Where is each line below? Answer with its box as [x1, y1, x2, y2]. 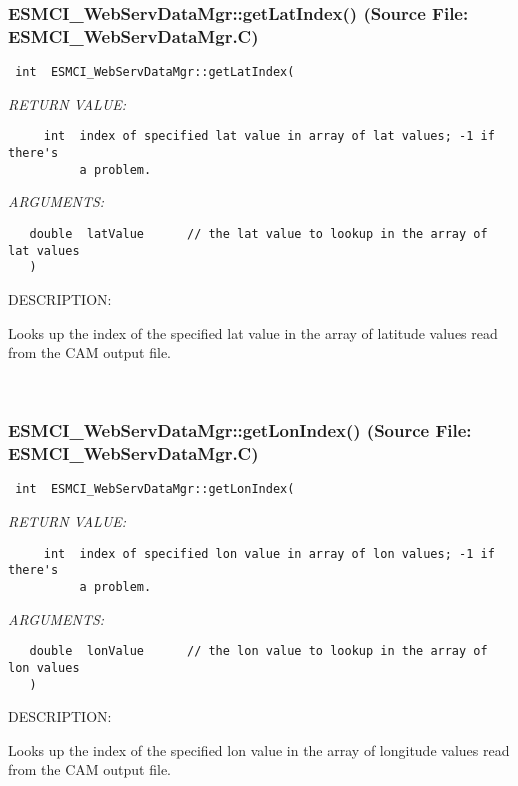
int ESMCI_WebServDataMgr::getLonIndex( [15, 482, 295, 497]
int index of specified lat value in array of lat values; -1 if [43, 129, 495, 144]
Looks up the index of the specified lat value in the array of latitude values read [8, 322, 498, 343]
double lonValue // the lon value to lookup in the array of [29, 644, 488, 659]
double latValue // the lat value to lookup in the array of [29, 226, 488, 241]
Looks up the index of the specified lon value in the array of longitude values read [8, 739, 510, 760]
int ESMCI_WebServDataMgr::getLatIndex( [15, 65, 295, 80]
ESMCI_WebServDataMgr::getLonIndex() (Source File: [8, 418, 472, 443]
